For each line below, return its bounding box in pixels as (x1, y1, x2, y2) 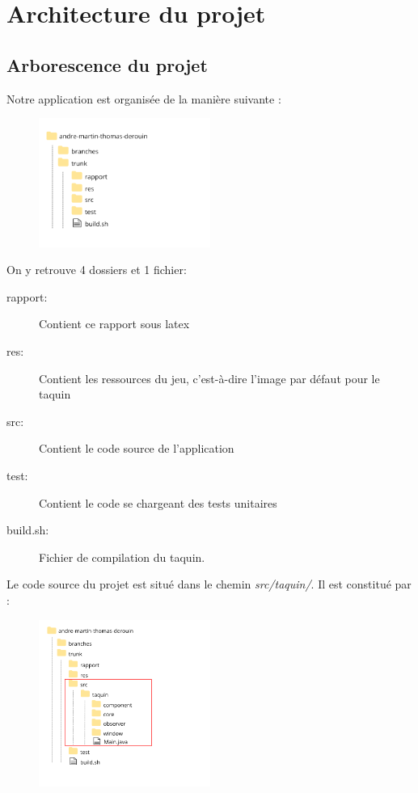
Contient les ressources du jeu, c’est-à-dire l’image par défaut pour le (39, 369, 380, 386)
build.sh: (6, 521, 49, 538)
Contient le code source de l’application (39, 440, 234, 457)
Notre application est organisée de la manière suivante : (6, 90, 281, 107)
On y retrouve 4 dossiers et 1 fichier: (6, 261, 187, 278)
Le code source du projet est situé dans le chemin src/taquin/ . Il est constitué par (6, 576, 412, 593)
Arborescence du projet (6, 52, 208, 77)
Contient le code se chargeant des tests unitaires (39, 494, 277, 511)
